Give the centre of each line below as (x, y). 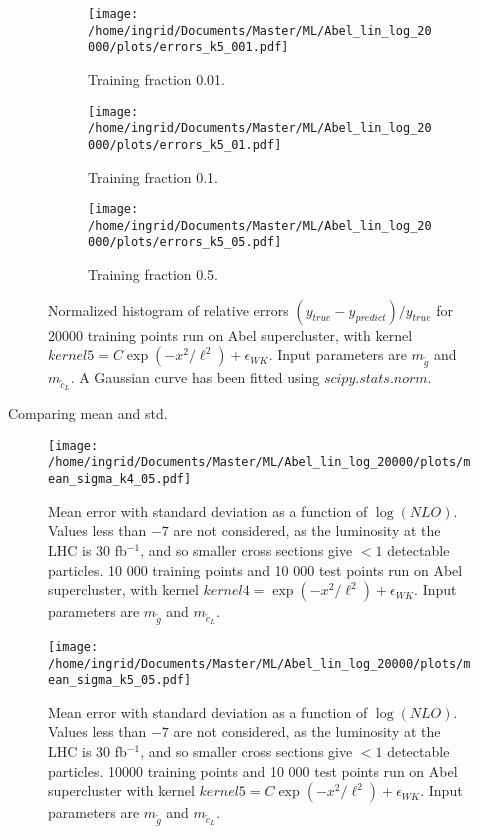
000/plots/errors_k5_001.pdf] (188, 47)
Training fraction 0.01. (157, 78)
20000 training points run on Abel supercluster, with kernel (230, 334)
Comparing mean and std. (88, 413)
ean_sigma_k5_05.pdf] (120, 680)
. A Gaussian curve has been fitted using (195, 377)
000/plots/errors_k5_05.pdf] (185, 242)
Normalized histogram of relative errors (168, 309)
